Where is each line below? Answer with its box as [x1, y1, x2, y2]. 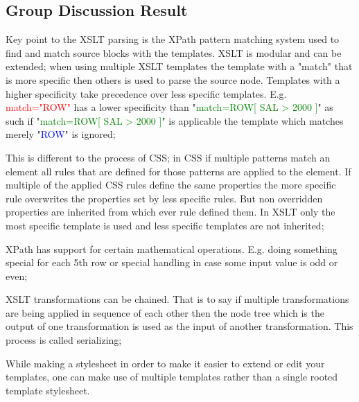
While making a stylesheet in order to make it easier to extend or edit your [6, 356, 325, 370]
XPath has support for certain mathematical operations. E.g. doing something [6, 241, 338, 256]
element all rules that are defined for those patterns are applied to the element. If [6, 164, 351, 178]
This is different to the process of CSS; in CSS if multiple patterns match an [6, 150, 331, 164]
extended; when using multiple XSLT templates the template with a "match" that [6, 59, 353, 73]
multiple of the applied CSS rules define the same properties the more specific [6, 177, 336, 192]
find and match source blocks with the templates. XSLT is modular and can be [6, 45, 342, 60]
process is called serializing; [6, 333, 122, 347]
